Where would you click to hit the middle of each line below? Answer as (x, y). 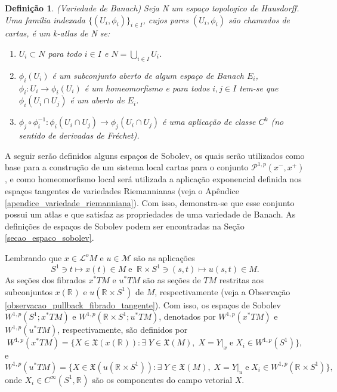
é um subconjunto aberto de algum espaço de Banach (148, 75)
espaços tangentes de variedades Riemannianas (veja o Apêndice (122, 190)
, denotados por (187, 316)
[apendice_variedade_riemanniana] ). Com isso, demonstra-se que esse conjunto (150, 202)
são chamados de (259, 19)
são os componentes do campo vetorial (162, 379)
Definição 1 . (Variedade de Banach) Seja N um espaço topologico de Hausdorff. (152, 8)
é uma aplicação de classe (209, 122)
